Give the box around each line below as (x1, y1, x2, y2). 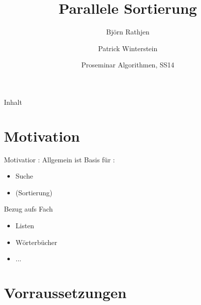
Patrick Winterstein (98, 43, 158, 53)
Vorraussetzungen (4, 282, 127, 302)
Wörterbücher (15, 237, 57, 247)
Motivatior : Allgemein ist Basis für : (4, 154, 115, 164)
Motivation (4, 125, 80, 146)
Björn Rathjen (106, 27, 149, 37)
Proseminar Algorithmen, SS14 (81, 60, 174, 70)
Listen (15, 220, 34, 230)
